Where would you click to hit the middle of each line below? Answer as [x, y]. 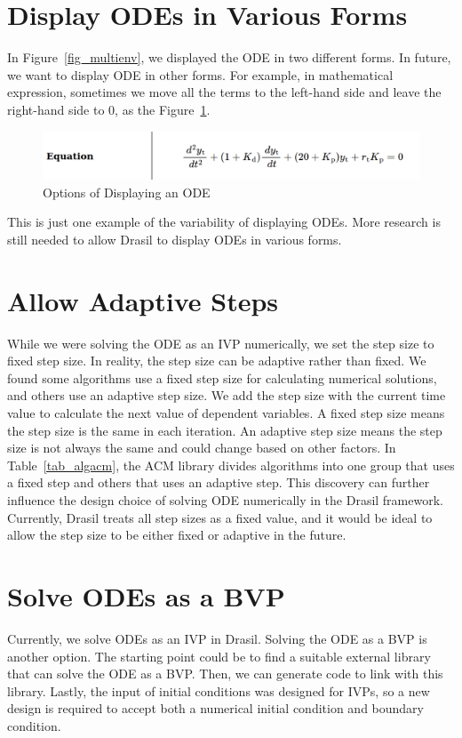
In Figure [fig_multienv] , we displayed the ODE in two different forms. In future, [229, 57]
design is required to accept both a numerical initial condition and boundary [215, 708]
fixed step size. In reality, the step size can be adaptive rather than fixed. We [217, 361]
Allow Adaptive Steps [143, 300]
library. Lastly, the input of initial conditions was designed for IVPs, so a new [219, 690]
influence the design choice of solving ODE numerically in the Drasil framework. [225, 500]
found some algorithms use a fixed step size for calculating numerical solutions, [222, 377]
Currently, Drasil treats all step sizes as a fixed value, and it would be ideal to [220, 517]
